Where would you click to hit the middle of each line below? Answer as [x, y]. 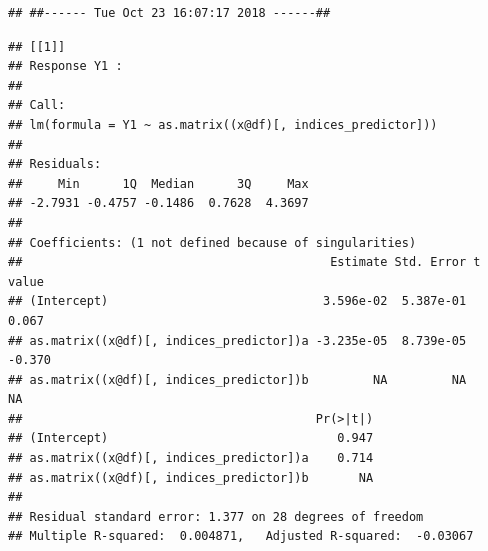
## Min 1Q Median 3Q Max [158, 183]
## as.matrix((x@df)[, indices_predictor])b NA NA [237, 379]
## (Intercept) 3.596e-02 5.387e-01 [237, 301]
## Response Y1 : [65, 66]
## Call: [37, 105]
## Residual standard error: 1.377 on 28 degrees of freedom [216, 516]
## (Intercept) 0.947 [191, 438]
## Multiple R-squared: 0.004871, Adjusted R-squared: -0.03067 [241, 536]
